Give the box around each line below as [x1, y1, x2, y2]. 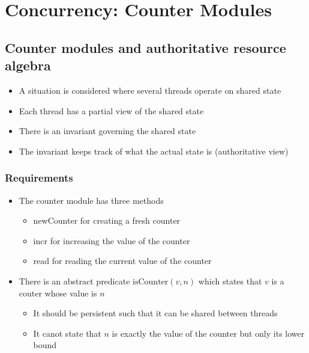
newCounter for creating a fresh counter [33, 214, 181, 227]
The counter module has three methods [19, 194, 164, 206]
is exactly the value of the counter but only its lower [112, 327, 305, 339]
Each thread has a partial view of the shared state [19, 104, 204, 117]
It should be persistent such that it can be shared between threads [33, 307, 278, 319]
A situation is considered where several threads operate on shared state [19, 84, 281, 96]
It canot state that [33, 327, 101, 339]
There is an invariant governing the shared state [19, 124, 196, 137]
